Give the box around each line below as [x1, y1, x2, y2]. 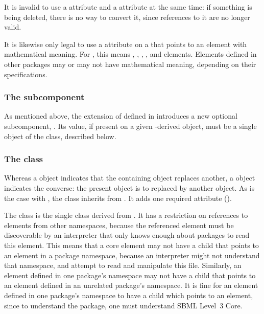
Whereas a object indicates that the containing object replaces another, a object [4, 172, 255, 183]
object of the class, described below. [4, 130, 116, 141]
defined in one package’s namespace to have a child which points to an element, [4, 289, 253, 300]
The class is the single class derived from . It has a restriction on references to [4, 210, 248, 220]
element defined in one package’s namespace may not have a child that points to [4, 270, 256, 280]
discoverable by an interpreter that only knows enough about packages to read [4, 230, 250, 240]
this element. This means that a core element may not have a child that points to [4, 239, 259, 250]
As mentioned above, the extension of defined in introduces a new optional [4, 110, 237, 121]
